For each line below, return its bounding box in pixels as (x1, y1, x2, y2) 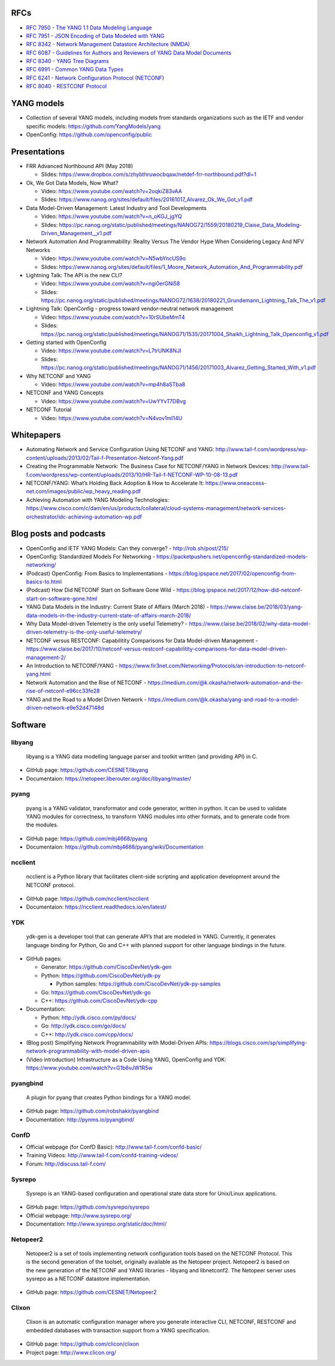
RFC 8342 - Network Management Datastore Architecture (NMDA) (26, 41, 190, 48)
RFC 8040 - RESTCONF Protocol (26, 83, 107, 90)
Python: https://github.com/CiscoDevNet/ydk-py (41, 972, 161, 979)
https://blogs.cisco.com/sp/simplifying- (209, 1039, 307, 1046)
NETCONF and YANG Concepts (26, 389, 104, 396)
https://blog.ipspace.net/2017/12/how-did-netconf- (176, 586, 303, 594)
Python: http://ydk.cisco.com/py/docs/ (41, 1014, 137, 1021)
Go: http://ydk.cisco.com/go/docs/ (41, 1022, 127, 1029)
